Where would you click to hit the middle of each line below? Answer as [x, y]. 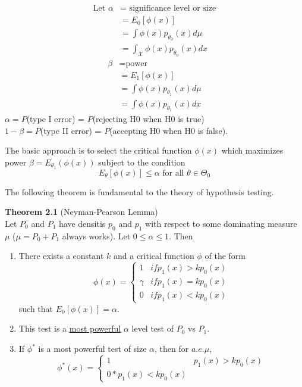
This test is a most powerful [70, 328]
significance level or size [173, 9]
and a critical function [154, 256]
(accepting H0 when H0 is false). [169, 130]
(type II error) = [71, 130]
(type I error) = [55, 119]
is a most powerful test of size [92, 349]
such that [36, 308]
